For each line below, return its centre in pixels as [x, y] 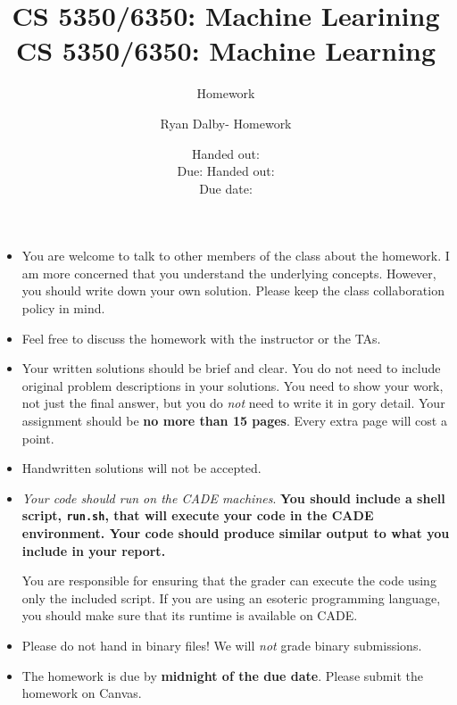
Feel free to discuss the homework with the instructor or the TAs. [201, 338]
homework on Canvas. [82, 693]
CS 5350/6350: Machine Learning [226, 50]
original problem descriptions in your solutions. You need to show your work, [233, 385]
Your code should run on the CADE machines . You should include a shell [233, 498]
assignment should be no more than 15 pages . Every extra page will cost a [234, 421]
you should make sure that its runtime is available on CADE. [190, 615]
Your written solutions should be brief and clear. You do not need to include [231, 368]
